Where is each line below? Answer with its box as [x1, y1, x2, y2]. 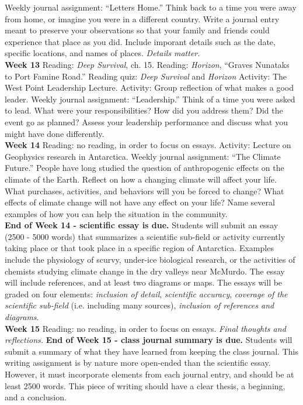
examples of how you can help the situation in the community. [5, 207, 228, 219]
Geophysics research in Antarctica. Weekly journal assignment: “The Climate [5, 150, 281, 162]
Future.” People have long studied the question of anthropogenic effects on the [5, 162, 284, 174]
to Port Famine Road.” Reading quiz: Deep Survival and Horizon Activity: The [5, 70, 287, 82]
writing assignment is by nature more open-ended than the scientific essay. [5, 356, 271, 369]
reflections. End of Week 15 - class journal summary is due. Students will [5, 334, 292, 346]
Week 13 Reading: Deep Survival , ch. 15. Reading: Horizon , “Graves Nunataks [5, 58, 290, 70]
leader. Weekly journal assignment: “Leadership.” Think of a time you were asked [5, 92, 295, 105]
